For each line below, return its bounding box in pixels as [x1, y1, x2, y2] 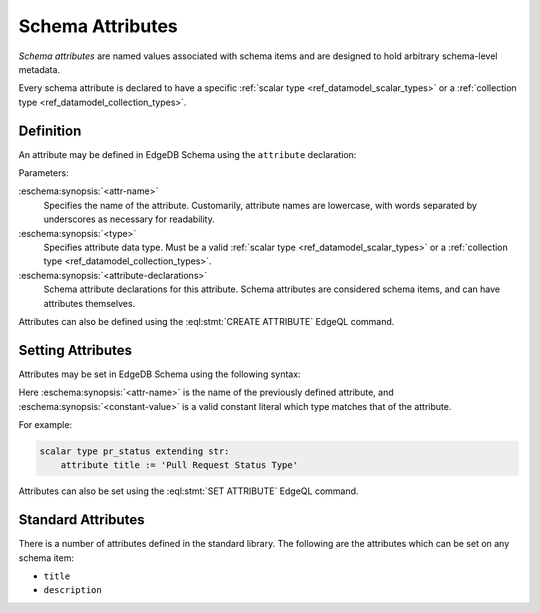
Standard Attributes [18, 511, 145, 529]
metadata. [18, 63, 60, 75]
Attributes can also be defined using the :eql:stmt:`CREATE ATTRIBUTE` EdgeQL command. [18, 315, 395, 327]
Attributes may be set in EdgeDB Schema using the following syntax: [18, 368, 301, 380]
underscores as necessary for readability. [43, 213, 215, 225]
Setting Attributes [18, 341, 133, 359]
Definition [18, 122, 82, 139]
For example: [18, 419, 73, 430]
